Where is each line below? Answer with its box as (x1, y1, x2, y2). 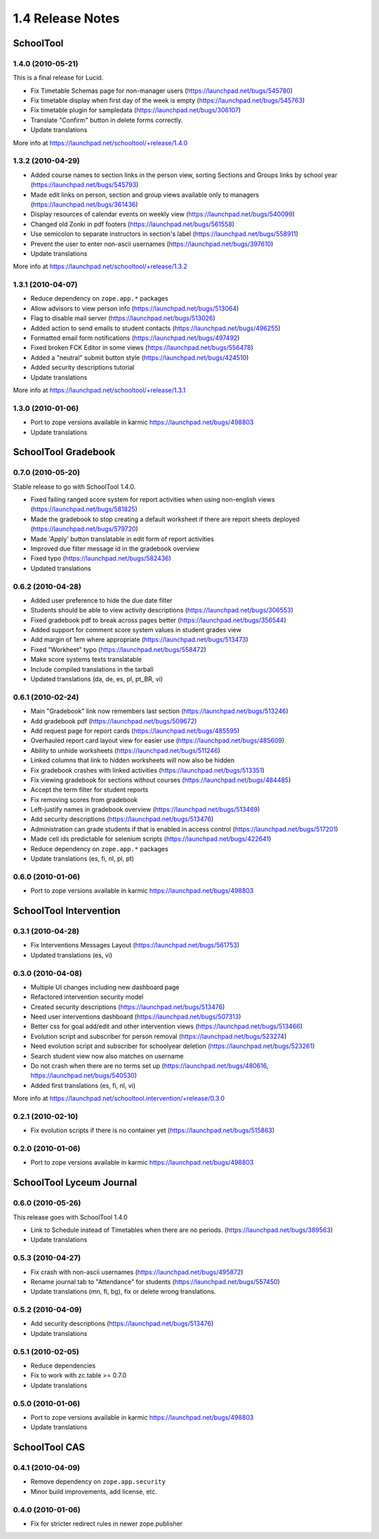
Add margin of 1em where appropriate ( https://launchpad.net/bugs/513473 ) (30, 636, 248, 644)
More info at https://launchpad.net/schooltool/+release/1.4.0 (13, 138, 188, 147)
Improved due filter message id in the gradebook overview (30, 544, 200, 553)
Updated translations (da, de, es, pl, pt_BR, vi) (30, 675, 164, 683)
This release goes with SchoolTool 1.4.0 (13, 1212, 128, 1222)
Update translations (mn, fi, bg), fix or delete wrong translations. (30, 1288, 216, 1296)
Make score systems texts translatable (30, 655, 142, 664)
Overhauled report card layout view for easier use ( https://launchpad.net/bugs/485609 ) (30, 736, 285, 745)
